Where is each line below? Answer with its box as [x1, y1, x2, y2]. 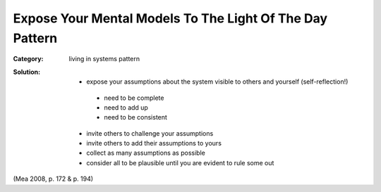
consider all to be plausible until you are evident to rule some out [86, 158, 274, 167]
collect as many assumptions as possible [86, 148, 206, 158]
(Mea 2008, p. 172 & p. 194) [13, 174, 94, 183]
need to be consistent [104, 113, 167, 122]
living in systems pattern [68, 55, 140, 63]
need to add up [104, 103, 148, 112]
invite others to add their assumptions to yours [86, 139, 222, 148]
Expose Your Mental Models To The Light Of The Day [13, 11, 328, 26]
